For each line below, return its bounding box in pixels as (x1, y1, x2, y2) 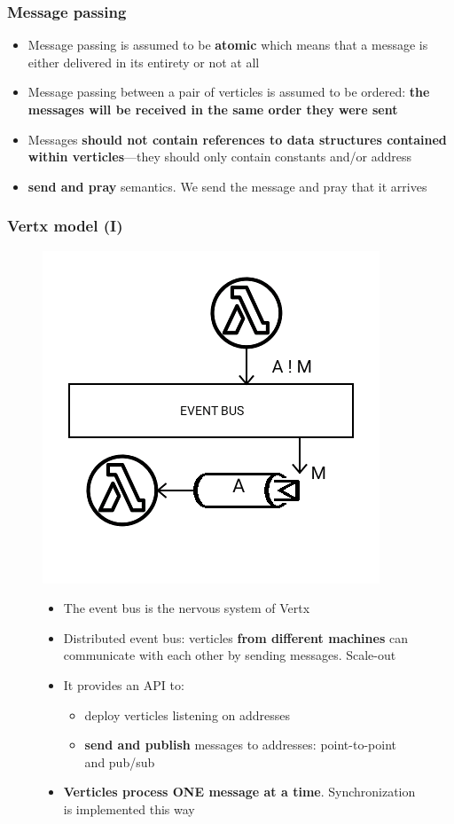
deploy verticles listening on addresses (84, 705, 291, 724)
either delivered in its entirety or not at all (27, 52, 260, 71)
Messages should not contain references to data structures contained (27, 129, 447, 148)
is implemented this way (63, 799, 195, 818)
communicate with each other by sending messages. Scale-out (63, 646, 396, 664)
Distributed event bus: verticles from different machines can (63, 628, 408, 647)
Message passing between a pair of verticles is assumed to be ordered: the (27, 82, 430, 101)
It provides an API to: (63, 675, 184, 694)
